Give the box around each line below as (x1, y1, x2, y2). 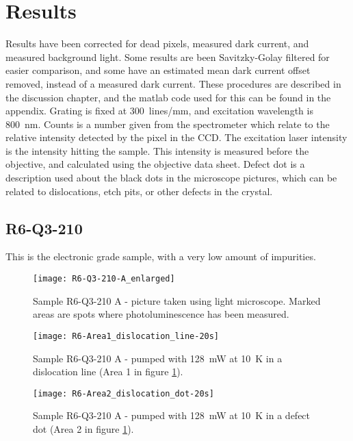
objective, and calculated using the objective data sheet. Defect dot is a (5, 157, 305, 171)
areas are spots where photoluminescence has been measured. (33, 307, 289, 321)
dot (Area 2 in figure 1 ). (33, 421, 134, 436)
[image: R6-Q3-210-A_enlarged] (33, 274, 175, 284)
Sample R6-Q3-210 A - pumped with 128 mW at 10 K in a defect (33, 408, 311, 423)
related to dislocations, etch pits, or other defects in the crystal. (5, 184, 273, 198)
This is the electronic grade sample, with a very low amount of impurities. (5, 249, 316, 264)
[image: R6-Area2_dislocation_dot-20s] (33, 388, 214, 399)
